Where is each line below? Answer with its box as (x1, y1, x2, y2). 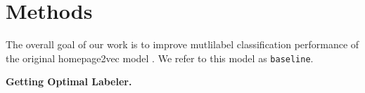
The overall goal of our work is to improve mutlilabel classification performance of (6, 37, 359, 52)
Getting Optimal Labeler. (6, 74, 132, 89)
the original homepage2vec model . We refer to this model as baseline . (6, 50, 314, 65)
